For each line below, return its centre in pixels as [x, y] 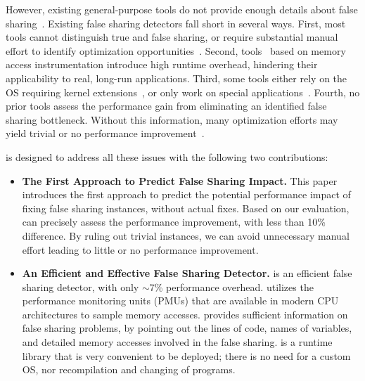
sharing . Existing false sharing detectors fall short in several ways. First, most [176, 23]
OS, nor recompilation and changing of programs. [129, 369]
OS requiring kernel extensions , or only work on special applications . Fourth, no [183, 92]
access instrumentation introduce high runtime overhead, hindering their [162, 64]
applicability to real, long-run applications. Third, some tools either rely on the [177, 78]
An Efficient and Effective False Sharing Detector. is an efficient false [187, 273]
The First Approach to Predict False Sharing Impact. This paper [180, 180]
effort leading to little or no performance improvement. [140, 249]
